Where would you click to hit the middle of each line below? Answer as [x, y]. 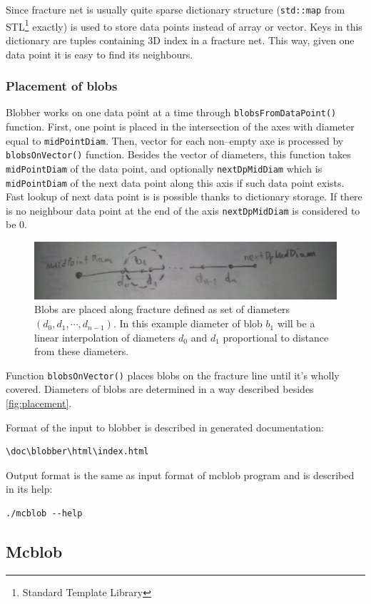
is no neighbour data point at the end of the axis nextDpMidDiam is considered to [183, 210]
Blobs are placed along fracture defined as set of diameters [162, 309]
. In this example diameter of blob [188, 323]
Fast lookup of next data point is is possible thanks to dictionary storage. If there [184, 196]
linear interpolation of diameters [105, 337]
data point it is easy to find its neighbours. [100, 54]
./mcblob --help [44, 514]
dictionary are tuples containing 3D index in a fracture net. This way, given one [180, 40]
